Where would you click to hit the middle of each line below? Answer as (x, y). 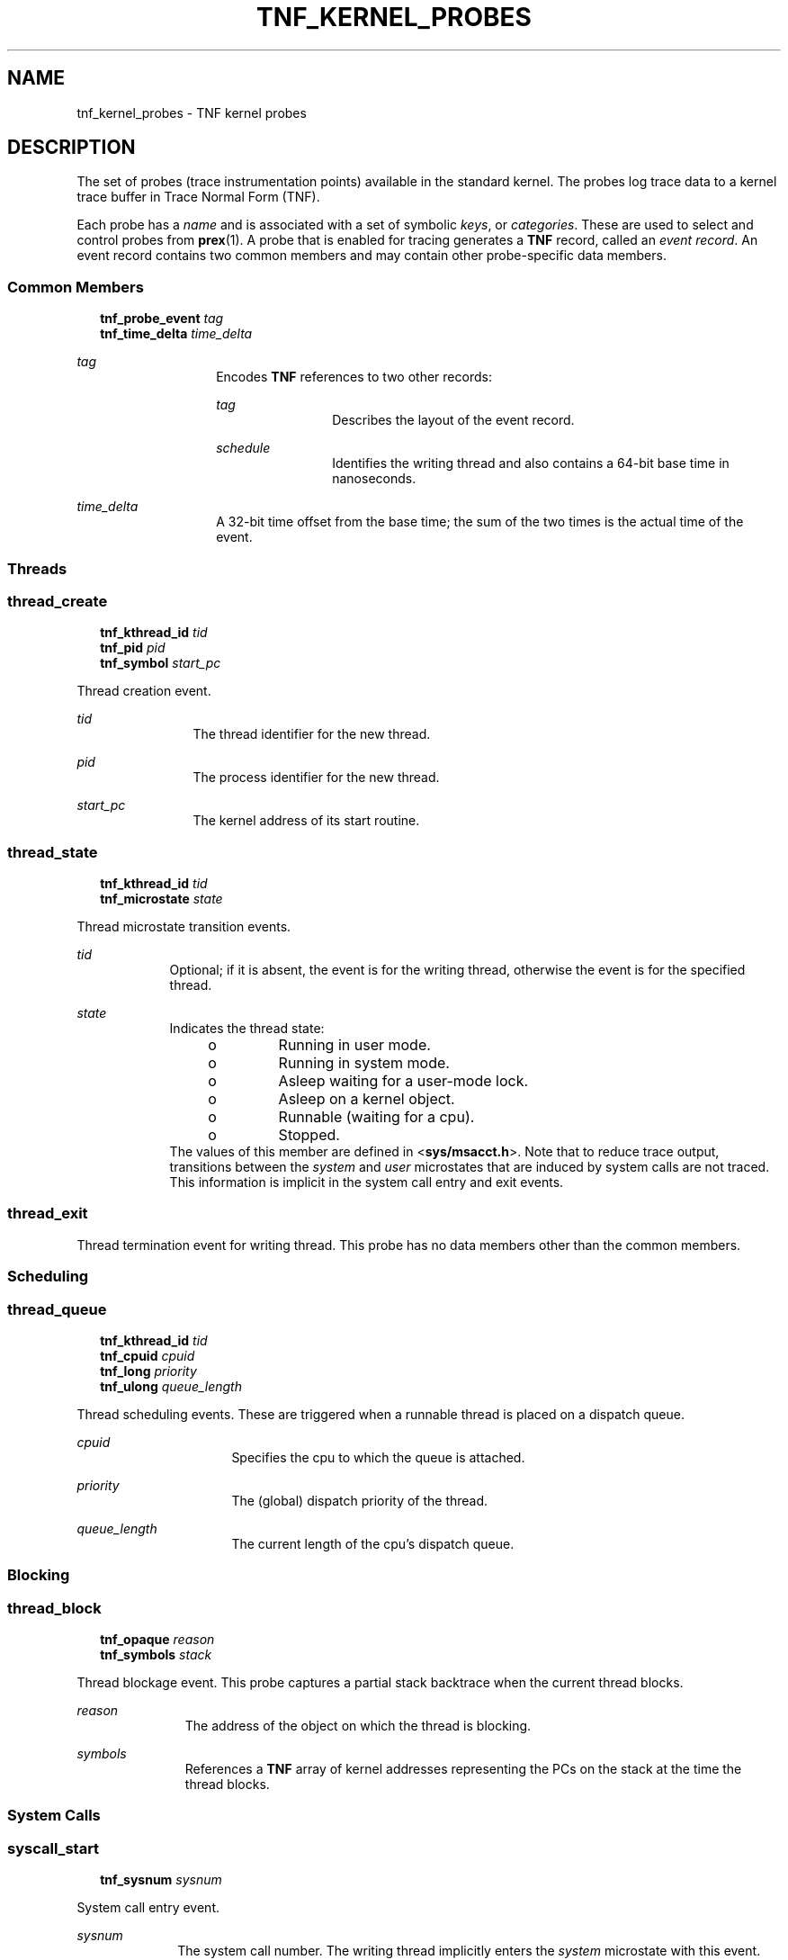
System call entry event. (148, 1908)
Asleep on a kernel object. (367, 1099)
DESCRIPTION (72, 148)
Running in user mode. (354, 1045)
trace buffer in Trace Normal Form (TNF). (198, 197)
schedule (243, 448)
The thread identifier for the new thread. (312, 734)
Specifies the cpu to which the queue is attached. (378, 1457)
